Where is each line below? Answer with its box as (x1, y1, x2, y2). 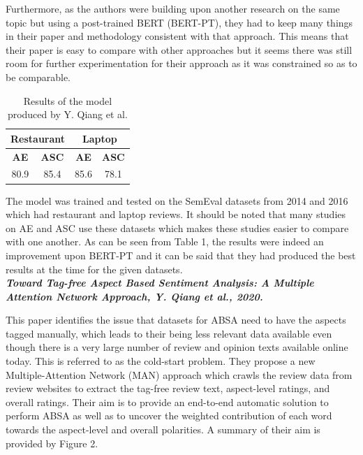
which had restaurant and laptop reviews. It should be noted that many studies (6, 207, 346, 222)
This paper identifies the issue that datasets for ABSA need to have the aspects (6, 312, 346, 327)
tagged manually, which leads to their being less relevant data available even (6, 326, 332, 340)
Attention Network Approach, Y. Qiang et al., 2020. (6, 289, 263, 303)
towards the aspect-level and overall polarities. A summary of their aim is (6, 422, 320, 437)
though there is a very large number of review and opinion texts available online (6, 340, 348, 354)
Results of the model (23, 93, 112, 108)
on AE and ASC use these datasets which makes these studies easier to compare (6, 220, 349, 235)
